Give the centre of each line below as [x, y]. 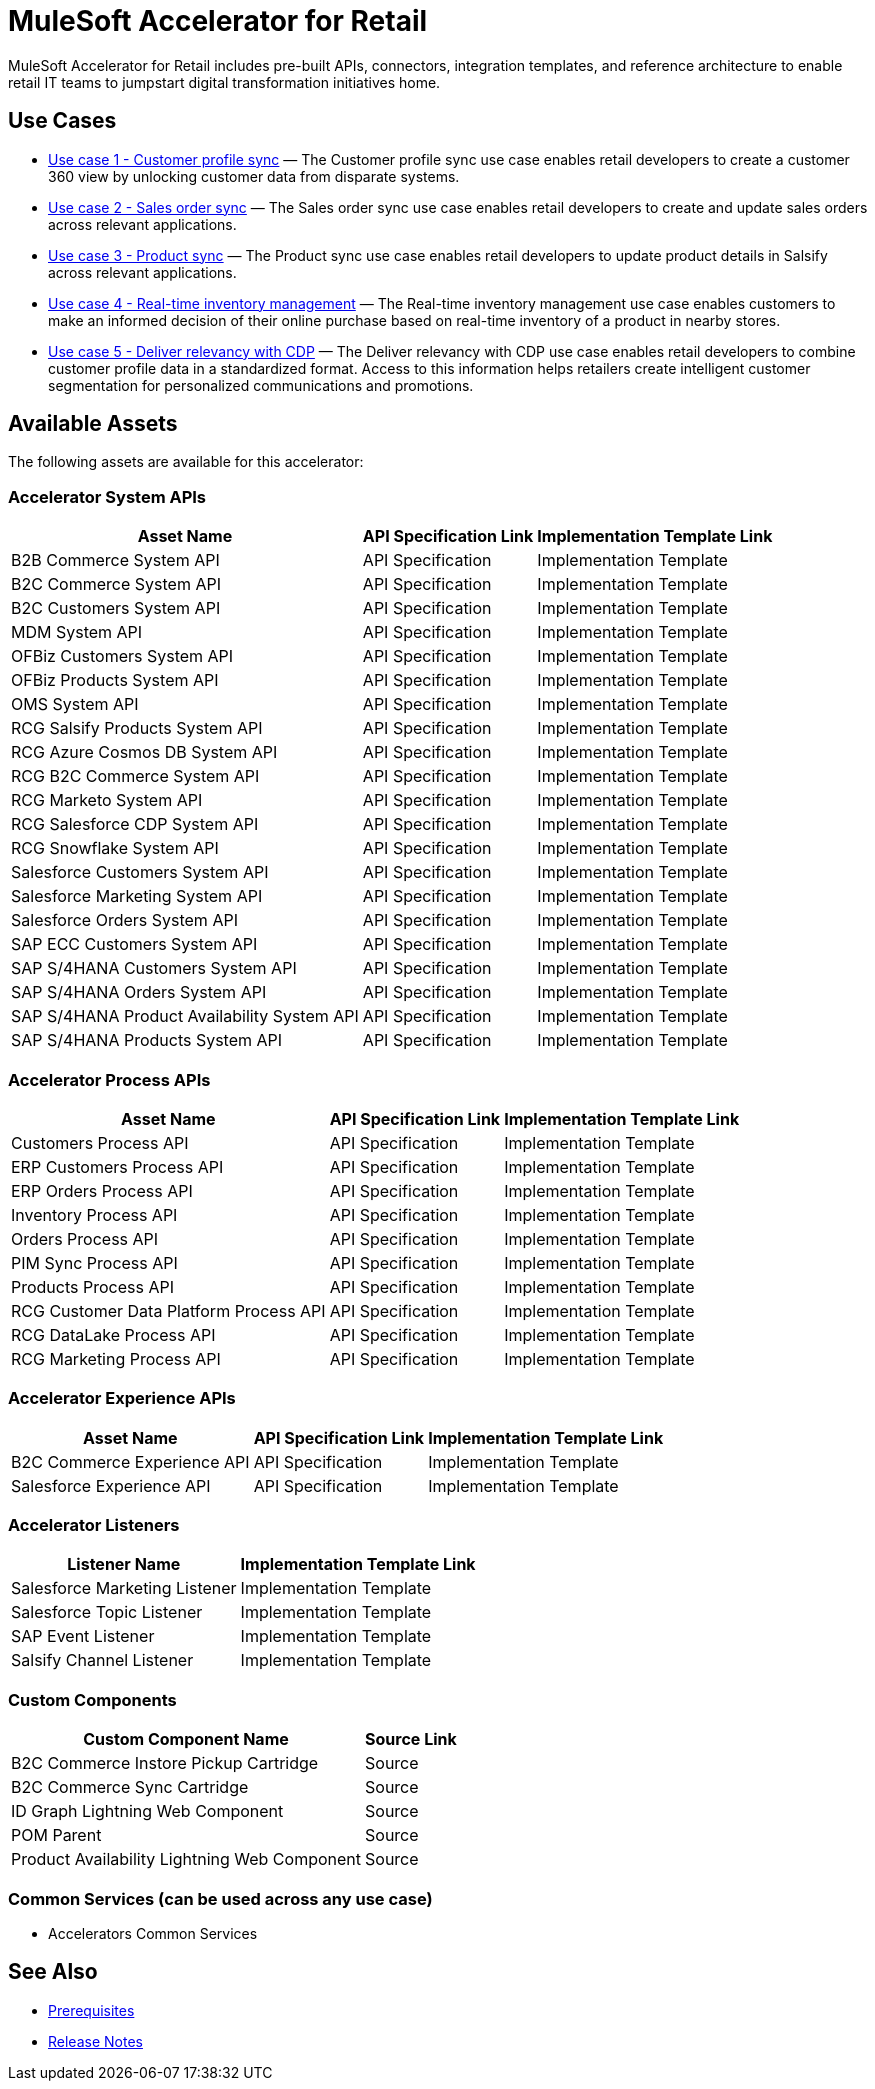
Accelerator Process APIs [109, 1079]
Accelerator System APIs [107, 496]
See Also [53, 1972]
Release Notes [95, 2041]
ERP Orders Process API [102, 1190]
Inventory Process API [94, 1214]
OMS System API [75, 704]
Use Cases [62, 121]
